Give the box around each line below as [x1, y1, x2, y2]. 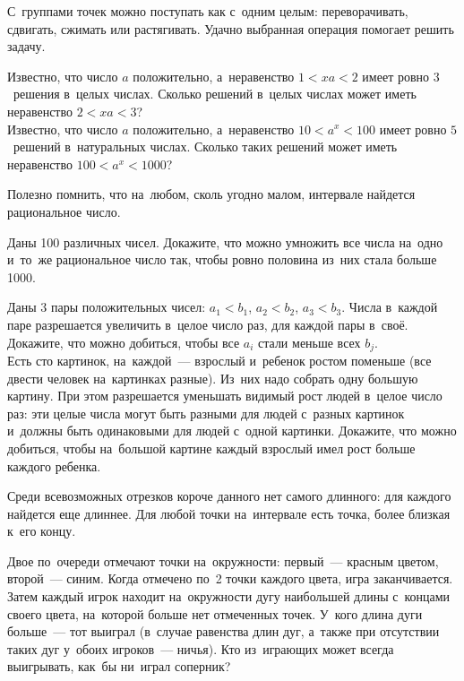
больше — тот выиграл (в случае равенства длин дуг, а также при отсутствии [7, 622, 440, 641]
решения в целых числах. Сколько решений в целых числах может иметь [13, 84, 417, 103]
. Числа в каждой [341, 297, 438, 316]
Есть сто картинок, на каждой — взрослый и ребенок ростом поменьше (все [7, 350, 432, 369]
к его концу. [7, 522, 76, 540]
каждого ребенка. [7, 456, 101, 475]
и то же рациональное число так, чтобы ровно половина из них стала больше [7, 250, 437, 269]
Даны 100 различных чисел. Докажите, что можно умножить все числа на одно [7, 232, 443, 251]
